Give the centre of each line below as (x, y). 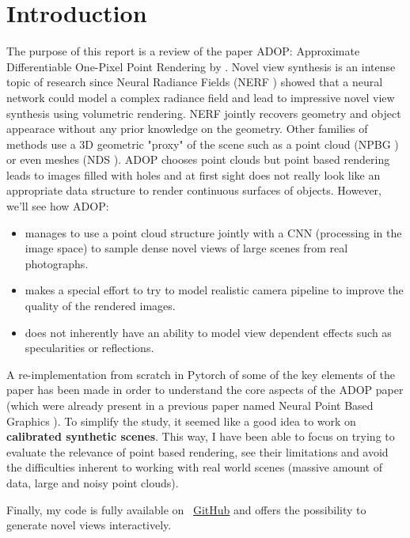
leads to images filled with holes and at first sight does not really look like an (194, 174)
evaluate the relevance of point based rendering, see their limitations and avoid (197, 451)
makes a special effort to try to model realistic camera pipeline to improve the (214, 290)
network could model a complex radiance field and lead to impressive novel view (201, 97)
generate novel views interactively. (89, 525)
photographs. (57, 263)
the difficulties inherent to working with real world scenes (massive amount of (194, 467)
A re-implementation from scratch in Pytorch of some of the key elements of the (201, 374)
